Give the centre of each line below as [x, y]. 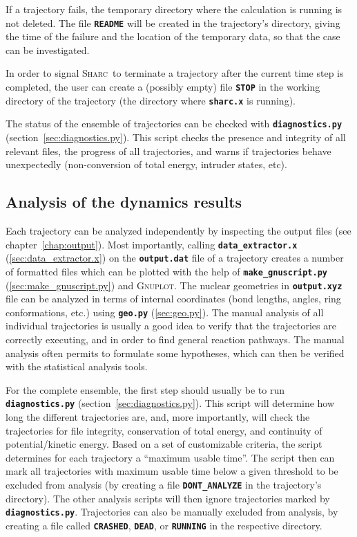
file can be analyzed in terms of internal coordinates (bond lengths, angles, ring [173, 299]
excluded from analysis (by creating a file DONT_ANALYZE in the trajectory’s [164, 485]
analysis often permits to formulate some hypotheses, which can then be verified [175, 353]
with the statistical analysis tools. [77, 366]
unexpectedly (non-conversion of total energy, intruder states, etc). [146, 164]
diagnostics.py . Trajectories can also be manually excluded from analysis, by [172, 512]
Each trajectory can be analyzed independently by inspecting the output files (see [178, 230]
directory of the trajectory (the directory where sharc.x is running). [151, 100]
